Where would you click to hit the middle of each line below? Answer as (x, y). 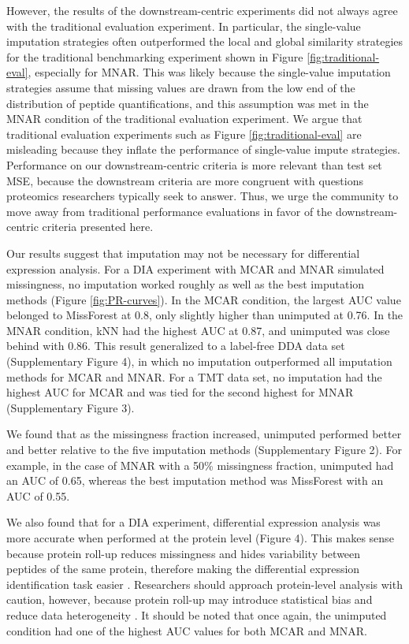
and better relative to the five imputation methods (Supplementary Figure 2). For (204, 450)
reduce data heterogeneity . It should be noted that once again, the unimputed (197, 614)
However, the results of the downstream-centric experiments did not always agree (202, 10)
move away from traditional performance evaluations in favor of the (169, 211)
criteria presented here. (98, 227)
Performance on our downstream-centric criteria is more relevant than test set (194, 164)
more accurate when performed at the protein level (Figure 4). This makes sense (200, 538)
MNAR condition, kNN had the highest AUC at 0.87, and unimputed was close (198, 330)
